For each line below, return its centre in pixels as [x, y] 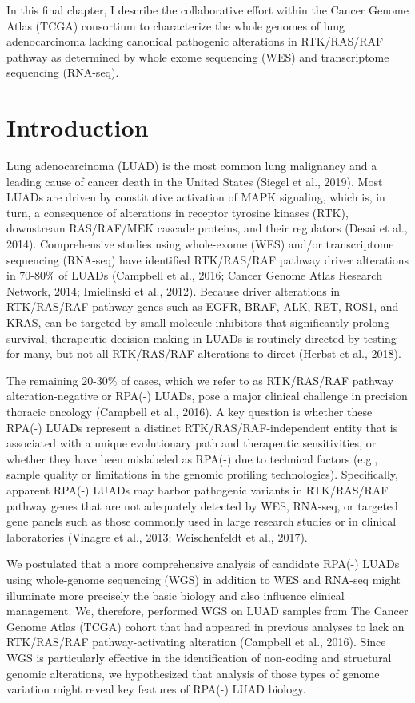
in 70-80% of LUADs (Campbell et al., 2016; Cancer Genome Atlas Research [194, 275]
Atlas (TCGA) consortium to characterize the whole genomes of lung [176, 25]
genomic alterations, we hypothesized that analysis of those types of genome [193, 673]
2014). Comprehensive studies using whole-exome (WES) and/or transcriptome [200, 244]
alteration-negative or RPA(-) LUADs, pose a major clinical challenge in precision [207, 396]
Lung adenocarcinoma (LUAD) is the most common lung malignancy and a [192, 166]
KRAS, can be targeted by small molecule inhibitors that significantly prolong [198, 322]
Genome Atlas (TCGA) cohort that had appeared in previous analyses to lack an [206, 626]
